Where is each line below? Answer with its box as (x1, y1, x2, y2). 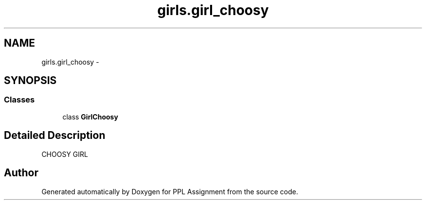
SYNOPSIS (4, 74, 57, 87)
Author (4, 167, 38, 179)
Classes (4, 95, 35, 105)
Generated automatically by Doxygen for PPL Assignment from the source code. (41, 187, 299, 196)
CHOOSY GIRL (41, 150, 88, 158)
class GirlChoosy (62, 112, 118, 121)
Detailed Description (4, 129, 106, 142)
